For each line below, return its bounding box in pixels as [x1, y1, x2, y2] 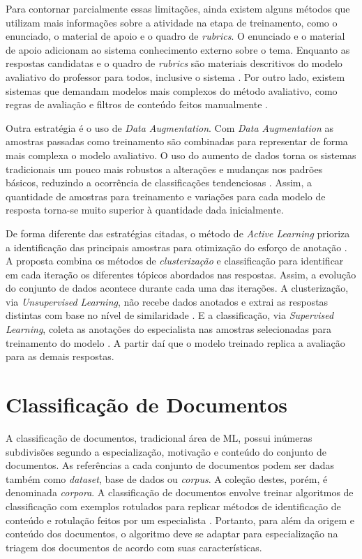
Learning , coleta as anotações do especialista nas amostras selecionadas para [6, 322, 332, 336]
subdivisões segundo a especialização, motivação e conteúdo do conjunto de [6, 444, 327, 459]
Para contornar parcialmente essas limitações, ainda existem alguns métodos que [6, 1, 350, 15]
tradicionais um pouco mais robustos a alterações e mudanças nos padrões [6, 161, 323, 176]
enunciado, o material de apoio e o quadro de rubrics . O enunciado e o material [6, 29, 345, 43]
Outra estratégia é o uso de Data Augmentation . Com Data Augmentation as [6, 120, 333, 135]
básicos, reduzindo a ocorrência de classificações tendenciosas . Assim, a [6, 175, 312, 190]
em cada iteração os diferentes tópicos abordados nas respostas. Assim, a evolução [6, 267, 356, 281]
